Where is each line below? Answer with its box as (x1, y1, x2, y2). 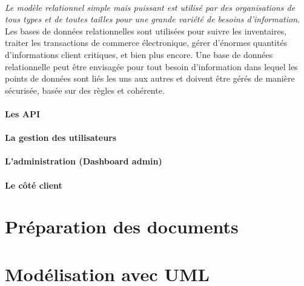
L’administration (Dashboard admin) (5, 155, 162, 167)
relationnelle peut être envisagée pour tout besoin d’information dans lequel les (5, 60, 298, 73)
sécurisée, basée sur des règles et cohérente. (5, 83, 165, 96)
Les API (5, 107, 41, 120)
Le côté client (5, 178, 62, 191)
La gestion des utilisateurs (5, 131, 117, 144)
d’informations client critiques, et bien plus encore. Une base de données (5, 48, 273, 60)
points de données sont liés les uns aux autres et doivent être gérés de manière (5, 72, 295, 85)
